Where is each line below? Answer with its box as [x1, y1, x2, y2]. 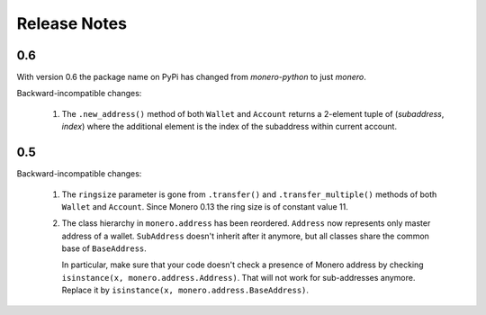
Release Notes [16, 13, 128, 33]
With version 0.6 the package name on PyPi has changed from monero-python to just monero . [16, 72, 366, 83]
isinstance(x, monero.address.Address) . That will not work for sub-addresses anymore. [61, 272, 416, 283]
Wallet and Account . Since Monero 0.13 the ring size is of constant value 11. [61, 201, 348, 211]
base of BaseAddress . [61, 243, 148, 254]
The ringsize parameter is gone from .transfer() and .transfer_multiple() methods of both [61, 189, 437, 200]
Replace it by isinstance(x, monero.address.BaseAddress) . [61, 284, 310, 296]
